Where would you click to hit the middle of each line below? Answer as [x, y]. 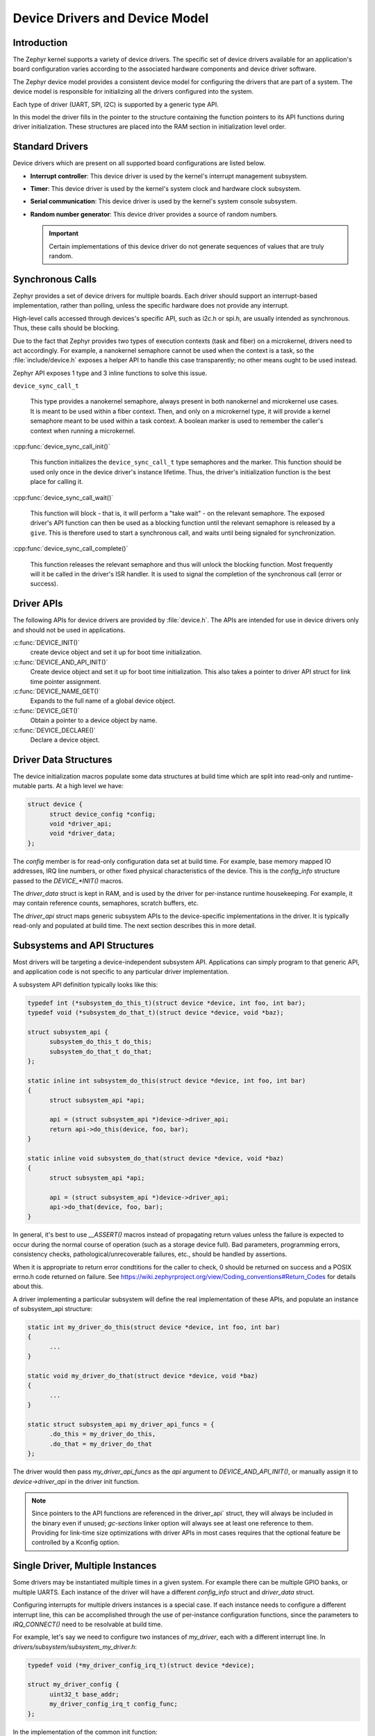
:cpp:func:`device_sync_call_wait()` [63, 497]
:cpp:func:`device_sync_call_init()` [61, 446]
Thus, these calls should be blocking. [66, 328]
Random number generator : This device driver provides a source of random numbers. [154, 214]
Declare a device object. [65, 740]
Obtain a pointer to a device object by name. [94, 720]
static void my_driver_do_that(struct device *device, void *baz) [143, 1376]
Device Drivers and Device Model [111, 18]
